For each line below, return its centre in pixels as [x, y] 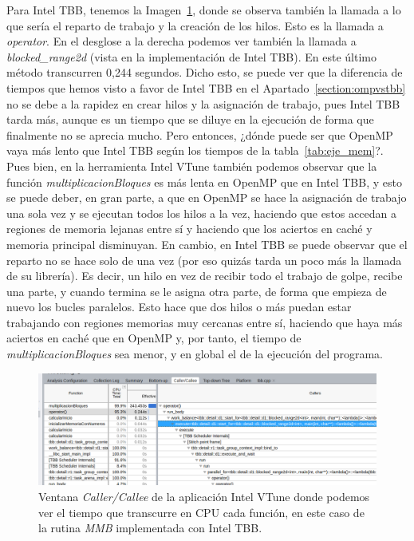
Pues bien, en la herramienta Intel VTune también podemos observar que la [192, 166]
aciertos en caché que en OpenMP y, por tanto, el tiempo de [154, 338]
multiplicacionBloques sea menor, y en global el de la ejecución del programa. [195, 354]
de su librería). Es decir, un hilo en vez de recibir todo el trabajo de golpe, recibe [205, 276]
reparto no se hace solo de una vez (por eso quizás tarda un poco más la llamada [204, 260]
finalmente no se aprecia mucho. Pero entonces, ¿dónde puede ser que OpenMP [200, 134]
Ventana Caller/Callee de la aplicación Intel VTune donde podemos [204, 497]
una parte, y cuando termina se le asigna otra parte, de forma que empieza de [197, 291]
